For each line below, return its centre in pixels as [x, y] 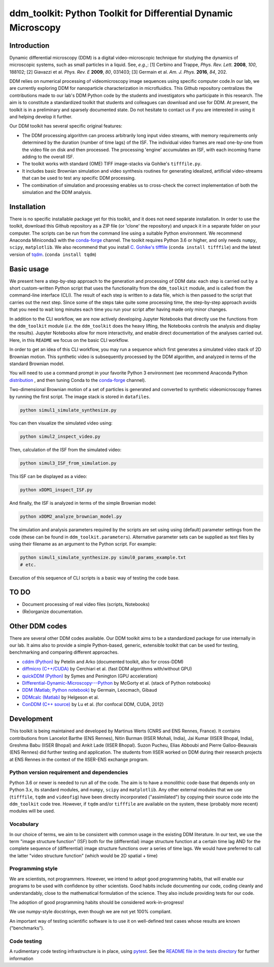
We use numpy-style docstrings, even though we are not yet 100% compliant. [91, 912]
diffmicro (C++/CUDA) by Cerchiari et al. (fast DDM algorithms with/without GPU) [107, 669]
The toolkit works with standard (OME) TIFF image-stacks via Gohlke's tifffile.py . [112, 164]
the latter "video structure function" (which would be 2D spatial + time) [83, 855]
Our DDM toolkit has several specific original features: [66, 126]
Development [31, 719]
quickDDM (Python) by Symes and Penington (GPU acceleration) [90, 676]
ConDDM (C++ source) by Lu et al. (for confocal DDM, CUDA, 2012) [93, 704]
